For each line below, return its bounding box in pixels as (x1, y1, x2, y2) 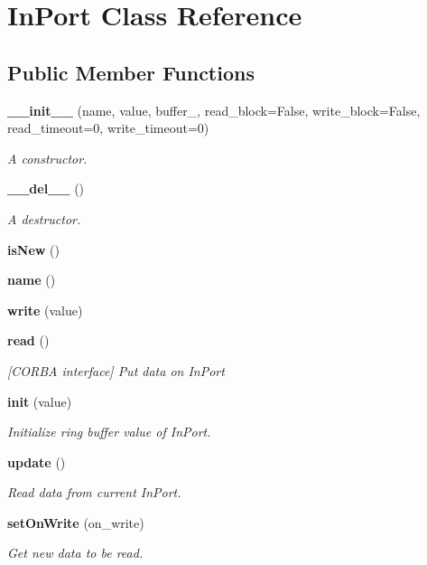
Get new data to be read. (7, 543, 144, 562)
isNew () (7, 240, 60, 259)
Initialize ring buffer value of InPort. (7, 422, 211, 441)
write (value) (7, 300, 83, 319)
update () (7, 452, 66, 471)
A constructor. (7, 148, 88, 167)
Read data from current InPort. (7, 483, 181, 502)
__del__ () (7, 179, 85, 198)
